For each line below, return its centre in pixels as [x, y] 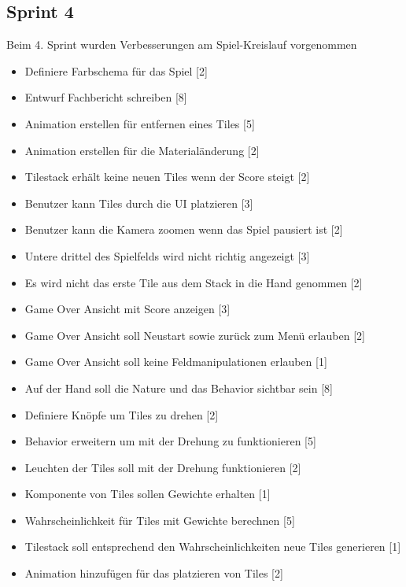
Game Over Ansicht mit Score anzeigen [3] [127, 309]
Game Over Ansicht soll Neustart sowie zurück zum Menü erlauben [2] [195, 335]
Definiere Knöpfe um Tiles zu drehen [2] [122, 414]
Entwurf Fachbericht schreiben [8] [106, 97]
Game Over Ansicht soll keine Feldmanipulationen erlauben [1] [176, 362]
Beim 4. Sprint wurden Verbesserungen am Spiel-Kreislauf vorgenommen [182, 44]
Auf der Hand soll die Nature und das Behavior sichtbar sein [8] [179, 388]
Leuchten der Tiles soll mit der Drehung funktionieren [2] [163, 467]
